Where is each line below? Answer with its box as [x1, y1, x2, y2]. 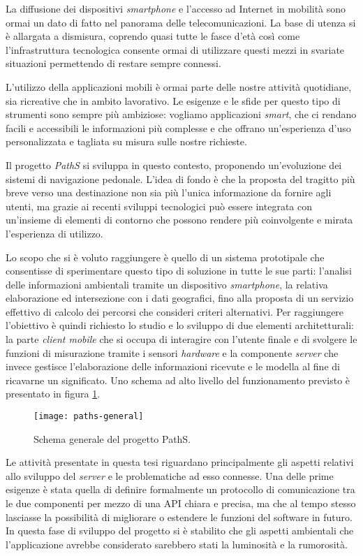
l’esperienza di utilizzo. [6, 226, 103, 240]
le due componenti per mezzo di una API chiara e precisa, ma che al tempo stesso [6, 496, 356, 511]
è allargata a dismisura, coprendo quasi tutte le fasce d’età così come [6, 29, 300, 43]
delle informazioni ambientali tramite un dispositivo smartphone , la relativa [6, 277, 328, 291]
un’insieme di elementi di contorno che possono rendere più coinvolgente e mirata [6, 212, 353, 227]
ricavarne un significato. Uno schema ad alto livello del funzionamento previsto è [6, 372, 350, 387]
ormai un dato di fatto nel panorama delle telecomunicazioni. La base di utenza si [6, 15, 356, 29]
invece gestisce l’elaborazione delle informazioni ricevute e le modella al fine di [6, 359, 340, 374]
